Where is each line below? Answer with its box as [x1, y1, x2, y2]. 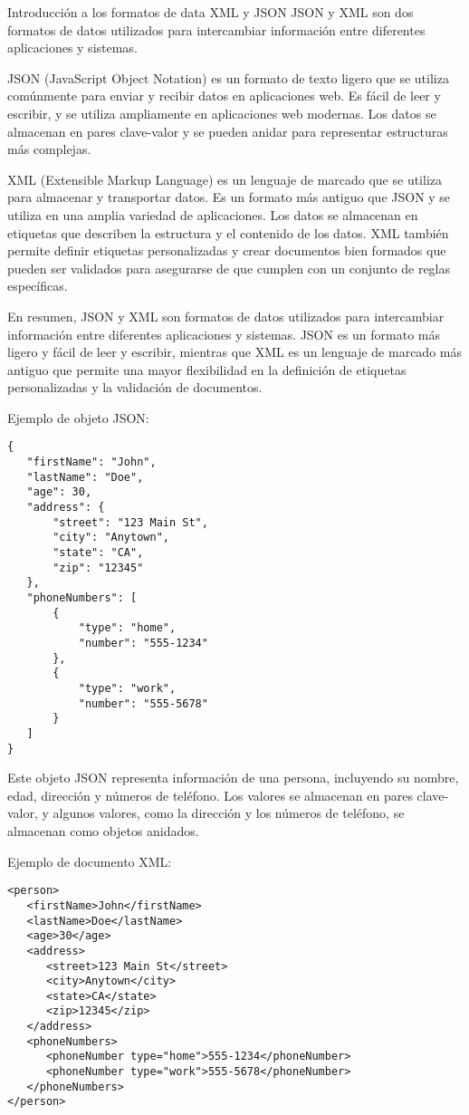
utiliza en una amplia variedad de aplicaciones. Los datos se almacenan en [7, 205, 418, 224]
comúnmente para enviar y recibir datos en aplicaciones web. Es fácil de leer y [7, 86, 441, 105]
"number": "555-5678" [78, 697, 208, 710]
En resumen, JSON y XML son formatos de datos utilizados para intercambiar [7, 306, 445, 325]
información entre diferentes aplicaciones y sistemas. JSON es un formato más [7, 324, 441, 343]
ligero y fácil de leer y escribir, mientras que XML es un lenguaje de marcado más [7, 342, 462, 361]
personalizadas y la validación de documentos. [7, 378, 263, 397]
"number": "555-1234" [78, 637, 208, 649]
